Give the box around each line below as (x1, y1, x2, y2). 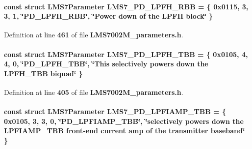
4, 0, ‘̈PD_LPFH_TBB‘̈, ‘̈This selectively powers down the (4, 59, 208, 69)
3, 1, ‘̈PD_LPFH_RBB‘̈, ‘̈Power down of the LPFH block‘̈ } (4, 11, 213, 21)
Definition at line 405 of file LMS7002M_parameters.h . (4, 87, 183, 97)
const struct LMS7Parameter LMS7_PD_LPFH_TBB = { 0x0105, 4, (4, 49, 248, 59)
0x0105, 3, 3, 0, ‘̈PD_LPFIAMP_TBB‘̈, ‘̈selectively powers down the (4, 116, 244, 126)
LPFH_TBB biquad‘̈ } (4, 68, 83, 78)
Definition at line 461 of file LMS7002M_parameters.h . (4, 30, 183, 40)
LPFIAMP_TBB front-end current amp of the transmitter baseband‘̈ (4, 125, 245, 136)
